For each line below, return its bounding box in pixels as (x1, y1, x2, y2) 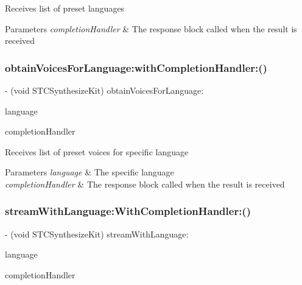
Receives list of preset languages (5, 2, 125, 14)
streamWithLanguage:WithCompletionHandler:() (5, 203, 251, 219)
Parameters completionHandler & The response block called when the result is (5, 22, 297, 35)
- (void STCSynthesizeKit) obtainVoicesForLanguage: (5, 84, 204, 96)
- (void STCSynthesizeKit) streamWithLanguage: (5, 227, 189, 240)
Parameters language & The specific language (5, 166, 174, 178)
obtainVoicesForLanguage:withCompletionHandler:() (5, 60, 267, 75)
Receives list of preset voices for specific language (5, 145, 189, 158)
